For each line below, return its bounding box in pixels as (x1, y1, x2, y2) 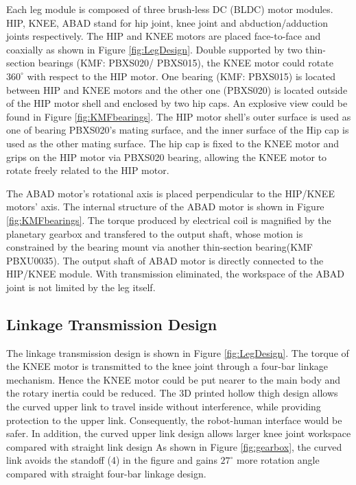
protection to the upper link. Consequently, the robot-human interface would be (6, 412, 342, 427)
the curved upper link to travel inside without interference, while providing (6, 399, 321, 414)
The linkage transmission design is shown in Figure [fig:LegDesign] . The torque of (6, 345, 349, 360)
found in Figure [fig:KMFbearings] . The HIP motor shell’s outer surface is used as (6, 109, 351, 123)
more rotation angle (237, 453, 320, 467)
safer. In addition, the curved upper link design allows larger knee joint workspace (6, 426, 351, 440)
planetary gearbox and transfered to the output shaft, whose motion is (6, 226, 303, 240)
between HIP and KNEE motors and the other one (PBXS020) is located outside (6, 82, 348, 97)
